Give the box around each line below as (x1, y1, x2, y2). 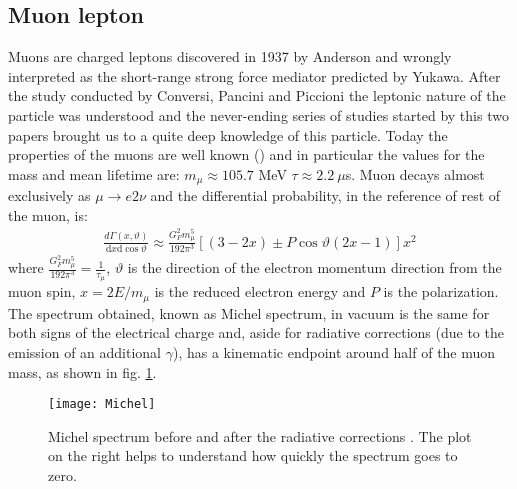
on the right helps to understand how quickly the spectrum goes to (48, 445, 458, 466)
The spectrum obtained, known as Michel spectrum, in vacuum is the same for (8, 302, 490, 323)
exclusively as (8, 185, 91, 206)
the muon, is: (8, 204, 88, 225)
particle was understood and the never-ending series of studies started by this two (8, 104, 509, 125)
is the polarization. (383, 281, 499, 302)
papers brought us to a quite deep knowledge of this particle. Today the (8, 124, 448, 145)
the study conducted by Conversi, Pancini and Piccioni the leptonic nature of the (8, 85, 506, 106)
